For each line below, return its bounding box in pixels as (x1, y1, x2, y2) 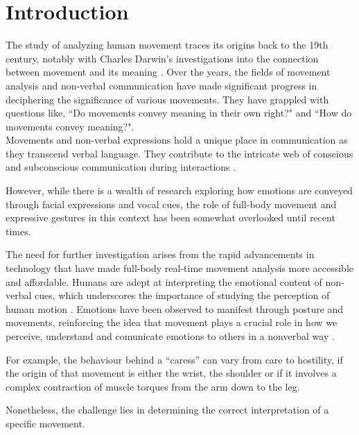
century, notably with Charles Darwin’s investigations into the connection (6, 51, 319, 65)
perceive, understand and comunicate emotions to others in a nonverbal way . (6, 329, 335, 343)
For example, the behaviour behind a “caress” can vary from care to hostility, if (6, 352, 343, 366)
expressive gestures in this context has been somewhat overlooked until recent (6, 210, 335, 225)
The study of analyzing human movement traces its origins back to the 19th (6, 37, 329, 52)
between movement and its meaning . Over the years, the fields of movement (6, 65, 331, 79)
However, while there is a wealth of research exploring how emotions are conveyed (6, 183, 353, 198)
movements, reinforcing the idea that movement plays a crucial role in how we (6, 315, 338, 330)
